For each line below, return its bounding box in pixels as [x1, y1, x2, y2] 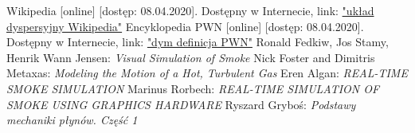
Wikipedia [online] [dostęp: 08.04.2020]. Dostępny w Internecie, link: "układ [6, 2, 374, 18]
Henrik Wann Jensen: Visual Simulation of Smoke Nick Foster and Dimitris [6, 49, 375, 65]
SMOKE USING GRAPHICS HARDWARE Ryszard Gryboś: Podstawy [6, 96, 356, 112]
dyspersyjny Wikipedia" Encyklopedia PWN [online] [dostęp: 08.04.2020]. [6, 18, 364, 34]
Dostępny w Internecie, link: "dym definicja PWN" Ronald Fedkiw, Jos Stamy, [6, 33, 389, 50]
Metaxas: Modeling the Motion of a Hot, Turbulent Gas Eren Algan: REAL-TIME [6, 65, 408, 81]
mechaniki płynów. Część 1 [6, 111, 138, 128]
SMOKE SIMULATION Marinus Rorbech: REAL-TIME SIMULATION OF [6, 80, 380, 96]
